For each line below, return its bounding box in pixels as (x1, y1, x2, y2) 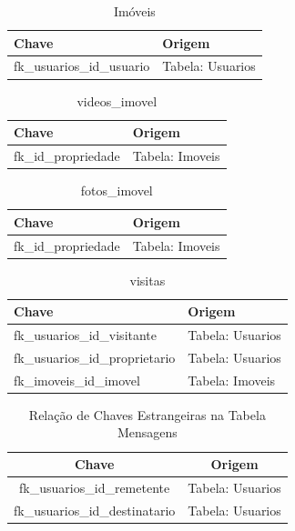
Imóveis (113, 2, 156, 20)
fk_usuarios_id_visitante (14, 326, 158, 345)
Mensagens (117, 423, 178, 442)
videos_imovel (76, 91, 158, 110)
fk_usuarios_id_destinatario (14, 500, 176, 519)
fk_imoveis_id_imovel (14, 370, 140, 389)
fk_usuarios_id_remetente (19, 477, 170, 496)
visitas (129, 270, 166, 289)
